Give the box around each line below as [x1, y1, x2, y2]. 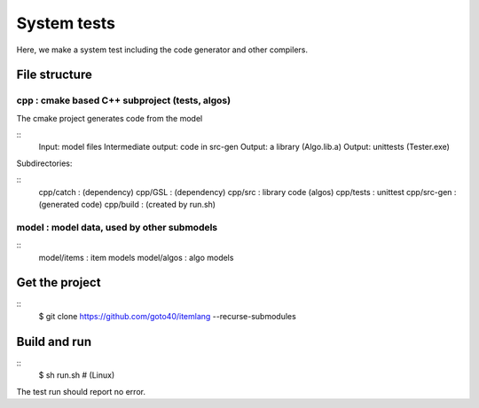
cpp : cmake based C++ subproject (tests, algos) [16, 94, 231, 106]
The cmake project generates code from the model [16, 113, 203, 123]
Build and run [16, 333, 92, 349]
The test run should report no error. [16, 386, 146, 396]
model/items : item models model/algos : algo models [38, 252, 234, 263]
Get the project [16, 275, 101, 290]
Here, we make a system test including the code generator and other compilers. [16, 44, 308, 55]
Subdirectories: [16, 158, 73, 169]
